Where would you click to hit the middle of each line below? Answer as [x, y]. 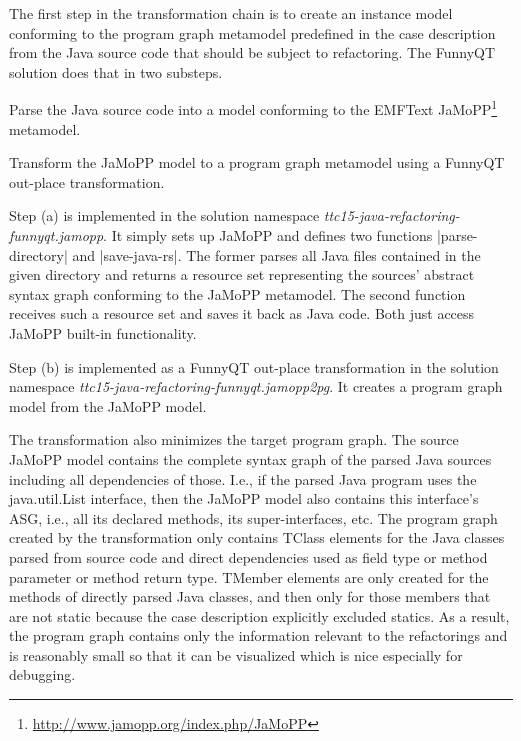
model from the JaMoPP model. [108, 405]
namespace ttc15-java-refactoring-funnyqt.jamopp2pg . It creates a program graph [256, 386]
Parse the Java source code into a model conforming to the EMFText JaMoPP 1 [253, 108]
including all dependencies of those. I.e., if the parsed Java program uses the [243, 478]
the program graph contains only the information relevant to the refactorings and [258, 635]
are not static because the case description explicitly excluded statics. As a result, [259, 615]
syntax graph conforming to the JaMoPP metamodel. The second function [237, 293]
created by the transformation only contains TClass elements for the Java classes [257, 537]
